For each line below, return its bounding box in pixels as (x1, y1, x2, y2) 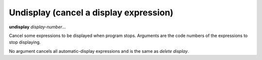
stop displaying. (9, 39, 41, 45)
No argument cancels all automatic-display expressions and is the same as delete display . (9, 48, 189, 54)
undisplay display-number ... (9, 24, 66, 30)
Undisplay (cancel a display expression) (9, 7, 174, 18)
